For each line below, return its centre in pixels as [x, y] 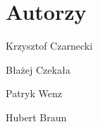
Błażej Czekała [38, 69]
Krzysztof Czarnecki [49, 46]
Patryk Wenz [34, 93]
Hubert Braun [36, 117]
